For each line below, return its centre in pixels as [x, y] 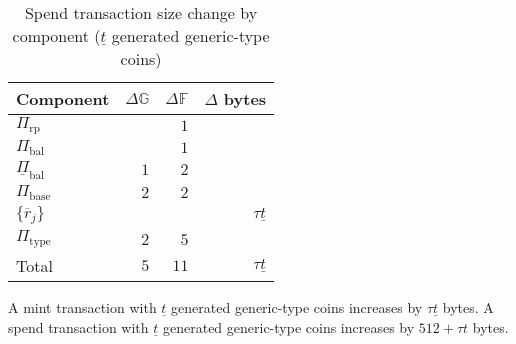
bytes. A [468, 307]
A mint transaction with [82, 307]
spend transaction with [78, 327]
